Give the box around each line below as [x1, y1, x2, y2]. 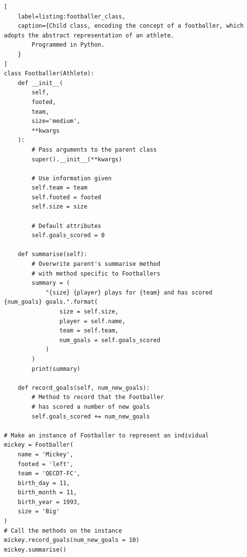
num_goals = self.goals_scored [59, 336, 161, 344]
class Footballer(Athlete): [4, 70, 95, 77]
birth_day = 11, [17, 479, 70, 487]
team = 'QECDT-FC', [17, 470, 81, 477]
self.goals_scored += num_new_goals [32, 413, 150, 420]
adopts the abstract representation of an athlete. [4, 32, 174, 39]
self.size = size [32, 203, 87, 210]
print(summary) [32, 365, 81, 372]
